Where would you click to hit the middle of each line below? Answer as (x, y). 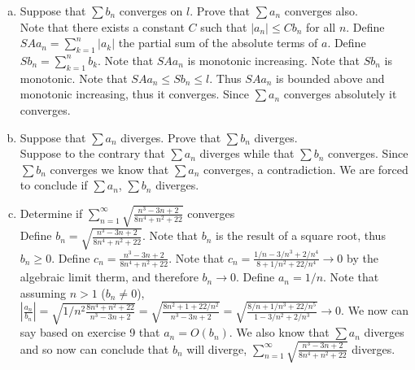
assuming (43, 292)
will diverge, (217, 348)
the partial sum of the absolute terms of (218, 43)
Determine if (51, 213)
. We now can (375, 310)
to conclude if (54, 185)
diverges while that (247, 153)
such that (224, 26)
